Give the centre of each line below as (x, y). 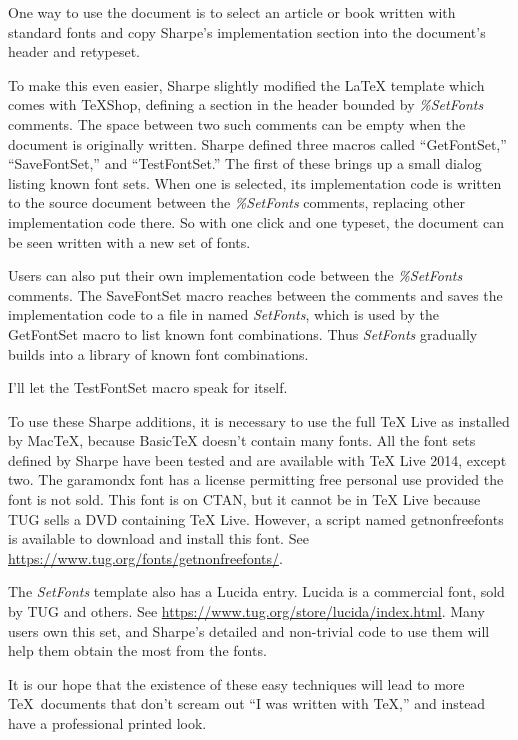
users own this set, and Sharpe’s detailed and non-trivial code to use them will (249, 630)
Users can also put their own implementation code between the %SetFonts (235, 275)
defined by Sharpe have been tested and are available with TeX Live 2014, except (257, 459)
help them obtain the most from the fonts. (137, 650)
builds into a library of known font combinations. (158, 353)
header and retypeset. (74, 51)
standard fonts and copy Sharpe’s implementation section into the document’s (247, 31)
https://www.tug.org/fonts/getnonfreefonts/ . (145, 557)
